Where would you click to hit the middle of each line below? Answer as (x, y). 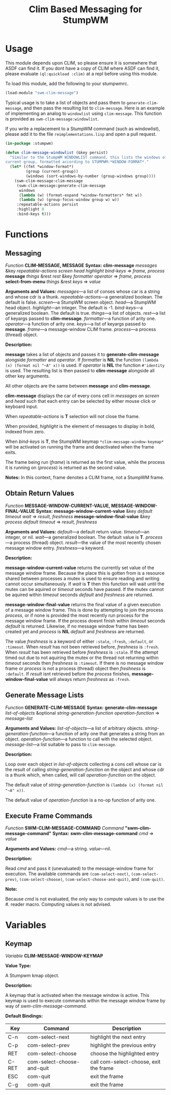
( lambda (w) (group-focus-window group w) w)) (69, 200)
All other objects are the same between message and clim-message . (78, 386)
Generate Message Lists (45, 695)
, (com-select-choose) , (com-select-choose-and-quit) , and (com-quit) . (91, 879)
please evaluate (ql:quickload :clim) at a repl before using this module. (82, 73)
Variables (26, 925)
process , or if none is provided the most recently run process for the (77, 615)
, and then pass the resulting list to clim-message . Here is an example (93, 108)
